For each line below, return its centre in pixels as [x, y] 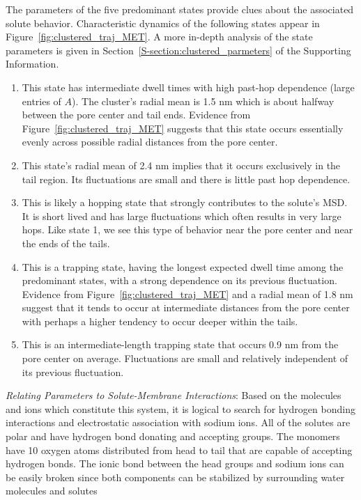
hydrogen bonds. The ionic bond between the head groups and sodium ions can [175, 463]
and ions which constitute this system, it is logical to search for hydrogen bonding [180, 408]
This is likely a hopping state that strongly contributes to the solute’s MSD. [185, 202]
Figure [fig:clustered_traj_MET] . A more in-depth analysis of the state [159, 37]
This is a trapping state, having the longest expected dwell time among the [183, 266]
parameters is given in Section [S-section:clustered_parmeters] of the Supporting [178, 50]
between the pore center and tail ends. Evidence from [136, 115]
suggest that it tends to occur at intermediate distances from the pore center [186, 307]
